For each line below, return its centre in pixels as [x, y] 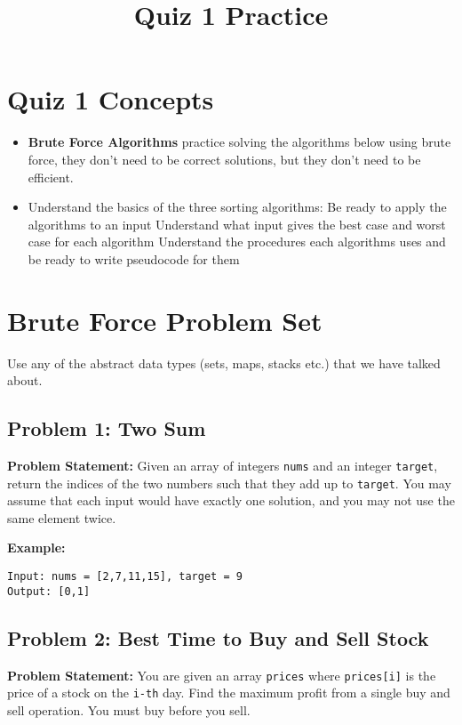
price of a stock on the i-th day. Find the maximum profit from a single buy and [229, 693]
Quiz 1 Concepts [111, 99]
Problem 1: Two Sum [107, 428]
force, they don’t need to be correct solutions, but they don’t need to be [224, 159]
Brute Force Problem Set [165, 320]
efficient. [51, 177]
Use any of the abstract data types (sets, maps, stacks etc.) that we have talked [224, 362]
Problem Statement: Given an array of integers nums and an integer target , [223, 465]
